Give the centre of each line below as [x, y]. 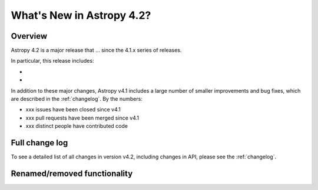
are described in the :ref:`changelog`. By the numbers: [77, 99]
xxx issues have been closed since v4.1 [73, 110]
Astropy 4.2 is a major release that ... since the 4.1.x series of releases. [96, 50]
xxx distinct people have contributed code [77, 126]
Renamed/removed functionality [72, 173]
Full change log [39, 143]
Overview [29, 36]
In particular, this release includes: [52, 61]
